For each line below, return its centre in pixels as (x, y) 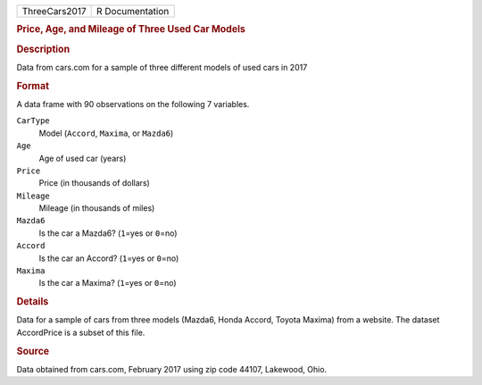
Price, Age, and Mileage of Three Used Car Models (131, 29)
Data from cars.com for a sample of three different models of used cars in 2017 (162, 67)
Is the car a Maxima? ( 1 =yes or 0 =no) (108, 283)
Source (33, 351)
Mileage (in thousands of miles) (97, 208)
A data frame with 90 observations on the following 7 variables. (133, 104)
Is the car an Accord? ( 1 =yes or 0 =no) (109, 258)
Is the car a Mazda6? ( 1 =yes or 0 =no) (108, 233)
